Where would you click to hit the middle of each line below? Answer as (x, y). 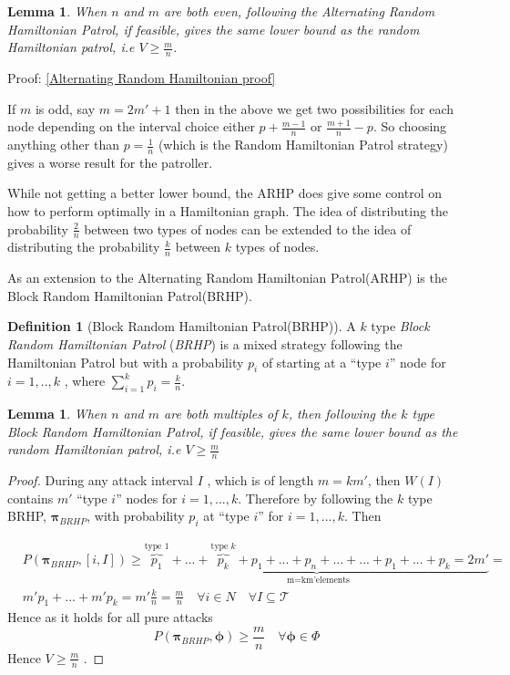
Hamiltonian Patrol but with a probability (126, 362)
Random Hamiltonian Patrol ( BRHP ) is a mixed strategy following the (205, 344)
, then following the (342, 414)
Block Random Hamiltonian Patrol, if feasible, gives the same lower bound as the (233, 431)
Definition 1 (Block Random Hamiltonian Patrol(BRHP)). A (182, 326)
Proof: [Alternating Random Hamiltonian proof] (142, 78)
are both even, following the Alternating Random (300, 11)
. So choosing (410, 126)
